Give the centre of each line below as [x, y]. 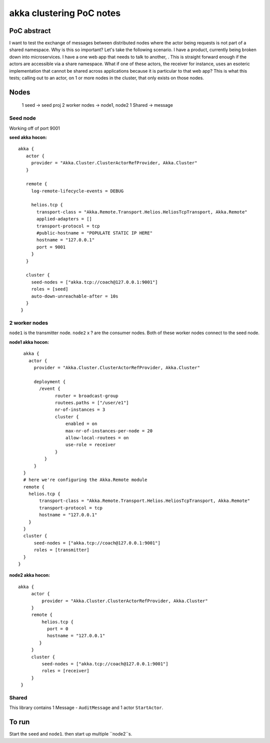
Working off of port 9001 [34, 128]
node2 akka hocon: [29, 575]
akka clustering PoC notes [65, 13]
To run [19, 722]
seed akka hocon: [28, 137]
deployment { [50, 382]
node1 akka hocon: [29, 342]
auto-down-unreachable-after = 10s [75, 296]
